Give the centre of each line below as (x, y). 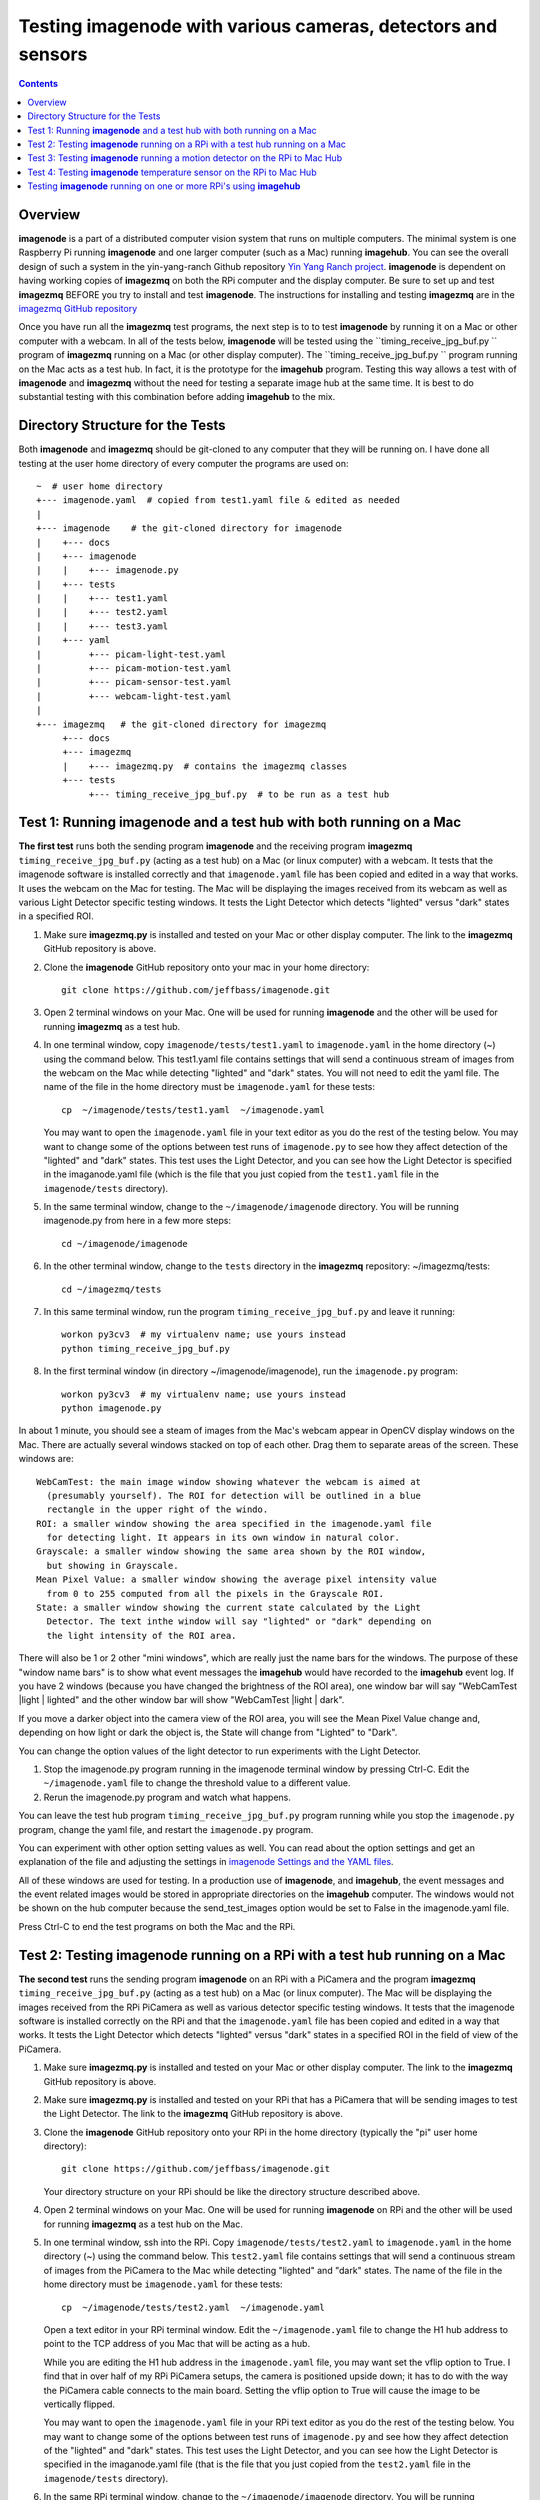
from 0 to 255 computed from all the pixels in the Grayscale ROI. (215, 1593)
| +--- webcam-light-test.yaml (134, 696)
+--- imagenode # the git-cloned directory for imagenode (189, 528)
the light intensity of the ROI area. (141, 1635)
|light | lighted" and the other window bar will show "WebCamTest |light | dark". (181, 1700)
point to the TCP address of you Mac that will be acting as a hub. (176, 2344)
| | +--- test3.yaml (102, 626)
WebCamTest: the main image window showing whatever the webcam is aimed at (229, 1481)
